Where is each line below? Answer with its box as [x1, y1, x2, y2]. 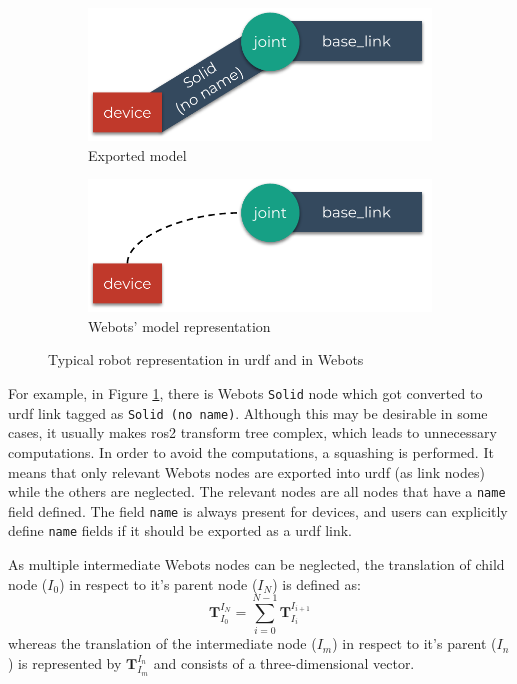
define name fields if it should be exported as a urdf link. [8, 520, 353, 541]
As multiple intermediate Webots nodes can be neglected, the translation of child [8, 554, 505, 575]
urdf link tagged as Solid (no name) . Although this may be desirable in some [8, 402, 488, 423]
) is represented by [8, 653, 122, 674]
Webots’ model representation [88, 315, 271, 336]
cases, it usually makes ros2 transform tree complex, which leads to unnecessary [8, 422, 497, 443]
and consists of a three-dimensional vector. [153, 653, 415, 674]
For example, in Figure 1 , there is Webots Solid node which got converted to [8, 383, 483, 404]
